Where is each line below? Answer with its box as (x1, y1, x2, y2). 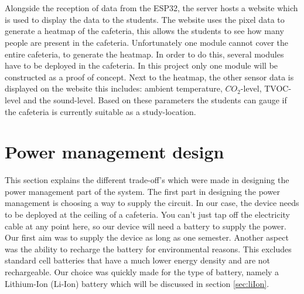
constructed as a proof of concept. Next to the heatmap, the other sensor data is (5, 70, 294, 83)
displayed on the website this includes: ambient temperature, (5, 82, 223, 94)
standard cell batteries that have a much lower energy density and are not (5, 254, 271, 266)
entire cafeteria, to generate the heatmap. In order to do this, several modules (5, 48, 284, 60)
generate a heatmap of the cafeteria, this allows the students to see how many (5, 25, 284, 37)
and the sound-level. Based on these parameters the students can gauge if (23, 93, 287, 106)
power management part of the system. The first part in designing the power (5, 185, 280, 197)
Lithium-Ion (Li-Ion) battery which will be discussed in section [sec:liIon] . (5, 277, 269, 289)
